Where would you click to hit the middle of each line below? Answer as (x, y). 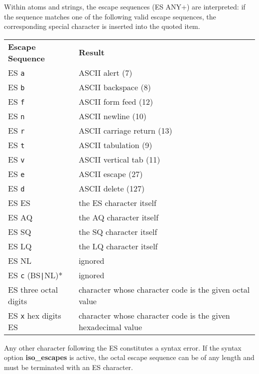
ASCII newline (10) (112, 116)
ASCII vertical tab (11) (119, 159)
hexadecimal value (110, 327)
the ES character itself (117, 202)
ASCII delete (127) (112, 188)
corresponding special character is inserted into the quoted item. (102, 26)
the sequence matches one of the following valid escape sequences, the (110, 16)
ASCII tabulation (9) (115, 145)
